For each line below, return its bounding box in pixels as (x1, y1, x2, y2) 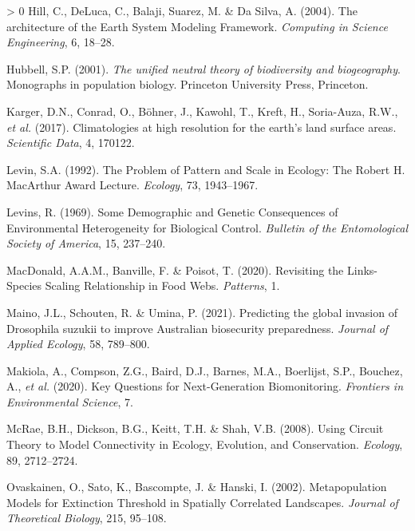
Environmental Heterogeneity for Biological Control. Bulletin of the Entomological (6, 219, 409, 236)
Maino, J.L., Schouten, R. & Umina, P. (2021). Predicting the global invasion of (6, 303, 397, 320)
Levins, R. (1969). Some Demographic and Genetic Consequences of (6, 203, 338, 220)
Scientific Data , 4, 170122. (6, 134, 135, 151)
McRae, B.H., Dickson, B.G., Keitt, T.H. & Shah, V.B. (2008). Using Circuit (6, 420, 384, 437)
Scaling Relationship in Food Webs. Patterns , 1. (45, 277, 280, 294)
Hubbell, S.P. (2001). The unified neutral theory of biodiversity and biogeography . (6, 60, 401, 77)
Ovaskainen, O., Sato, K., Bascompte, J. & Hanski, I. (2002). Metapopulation (6, 478, 387, 495)
